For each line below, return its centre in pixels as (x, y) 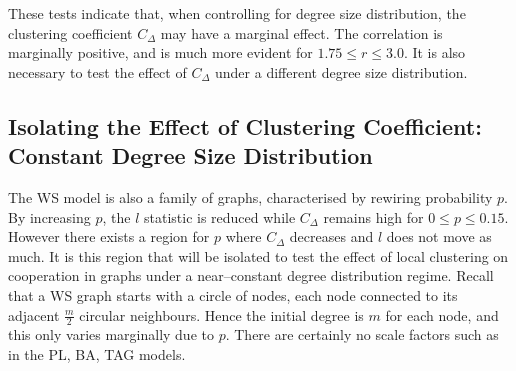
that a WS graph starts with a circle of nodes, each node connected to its (233, 294)
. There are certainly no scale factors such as (362, 334)
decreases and (331, 236)
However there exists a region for (109, 236)
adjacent (34, 314)
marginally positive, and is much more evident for (160, 52)
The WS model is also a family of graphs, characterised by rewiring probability (250, 196)
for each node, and (442, 314)
